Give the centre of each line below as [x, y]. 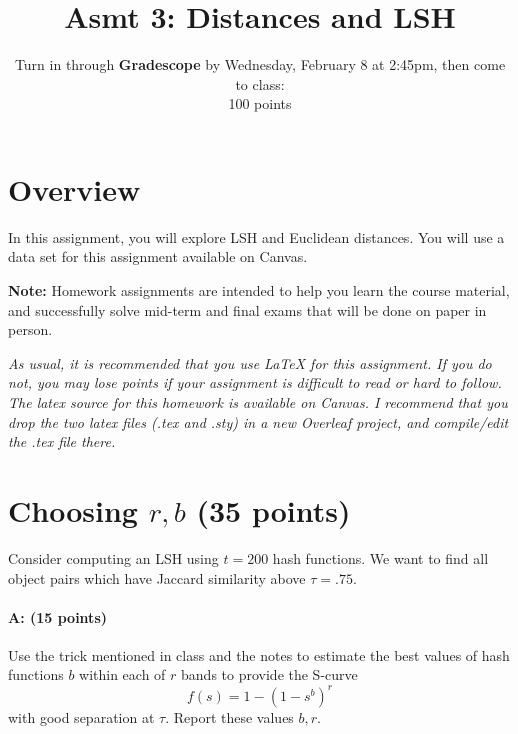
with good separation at [81, 716]
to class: [260, 83]
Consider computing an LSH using [113, 557]
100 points [260, 103]
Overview [74, 188]
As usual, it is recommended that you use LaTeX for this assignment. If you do [250, 362]
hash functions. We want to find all [380, 557]
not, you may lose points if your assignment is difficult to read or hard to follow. [255, 382]
